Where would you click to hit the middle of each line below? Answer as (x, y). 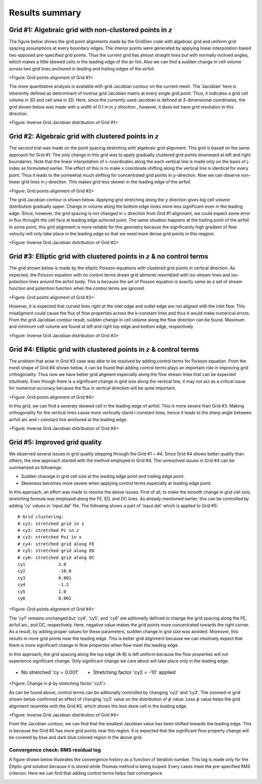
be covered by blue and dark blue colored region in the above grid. (76, 737)
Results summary (45, 13)
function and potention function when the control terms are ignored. (77, 288)
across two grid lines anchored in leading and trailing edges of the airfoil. (82, 68)
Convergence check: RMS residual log (55, 750)
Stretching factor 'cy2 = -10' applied (134, 672)
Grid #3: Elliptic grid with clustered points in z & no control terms (109, 256)
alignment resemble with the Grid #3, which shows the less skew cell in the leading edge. (98, 706)
